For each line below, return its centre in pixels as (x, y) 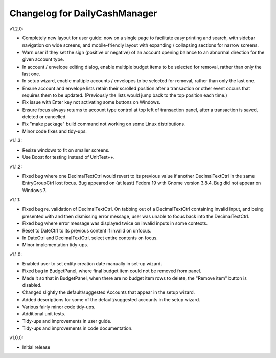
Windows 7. (34, 190)
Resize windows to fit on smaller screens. (66, 150)
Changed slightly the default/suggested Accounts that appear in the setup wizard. (109, 292)
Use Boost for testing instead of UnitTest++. (68, 157)
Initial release (36, 347)
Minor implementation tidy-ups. (55, 245)
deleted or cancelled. (44, 117)
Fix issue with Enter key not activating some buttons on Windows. (91, 102)
